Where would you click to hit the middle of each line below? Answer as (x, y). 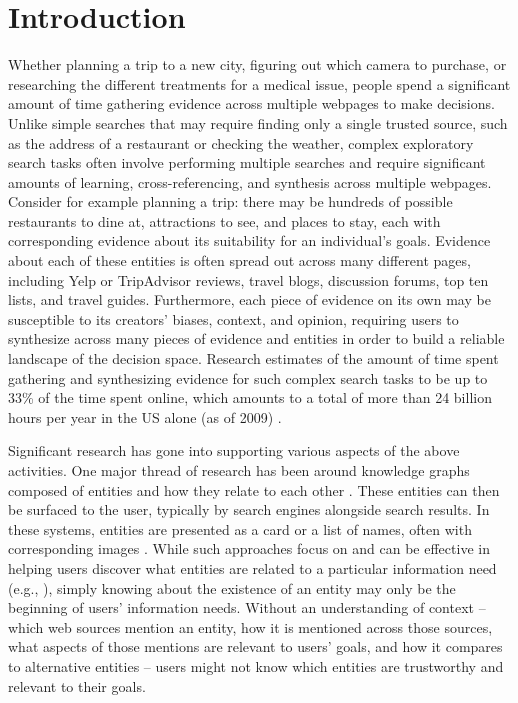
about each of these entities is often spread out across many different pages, (239, 260)
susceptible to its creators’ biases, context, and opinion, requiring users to (233, 318)
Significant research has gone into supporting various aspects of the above (234, 450)
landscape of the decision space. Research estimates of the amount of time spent (253, 358)
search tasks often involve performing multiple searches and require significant (247, 162)
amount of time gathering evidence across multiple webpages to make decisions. (251, 103)
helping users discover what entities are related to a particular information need (252, 567)
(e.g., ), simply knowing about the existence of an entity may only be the (232, 587)
